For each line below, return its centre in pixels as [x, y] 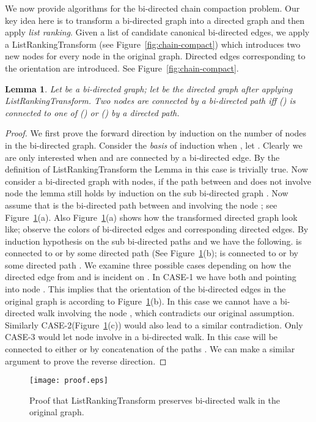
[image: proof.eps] [69, 381]
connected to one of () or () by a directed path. [92, 112]
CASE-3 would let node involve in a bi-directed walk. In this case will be [141, 337]
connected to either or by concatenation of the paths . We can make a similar [150, 349]
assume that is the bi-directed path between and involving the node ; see [141, 205]
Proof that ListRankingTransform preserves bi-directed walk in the [155, 400]
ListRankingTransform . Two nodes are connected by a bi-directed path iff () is [150, 101]
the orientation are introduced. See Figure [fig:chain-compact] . [122, 68]
